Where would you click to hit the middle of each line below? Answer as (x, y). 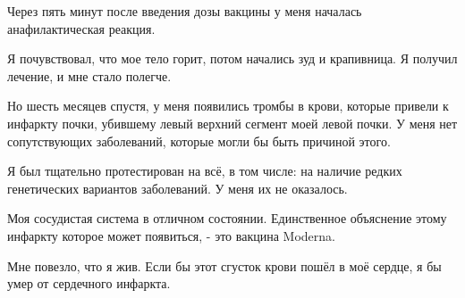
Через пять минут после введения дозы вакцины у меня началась (185, 11)
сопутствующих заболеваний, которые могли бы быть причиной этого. (199, 141)
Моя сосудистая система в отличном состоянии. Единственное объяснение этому (227, 218)
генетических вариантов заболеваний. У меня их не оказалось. (178, 188)
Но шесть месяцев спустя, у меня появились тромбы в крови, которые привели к (228, 106)
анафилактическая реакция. (81, 28)
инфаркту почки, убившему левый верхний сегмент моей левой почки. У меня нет (232, 123)
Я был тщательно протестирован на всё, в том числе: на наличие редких (205, 171)
